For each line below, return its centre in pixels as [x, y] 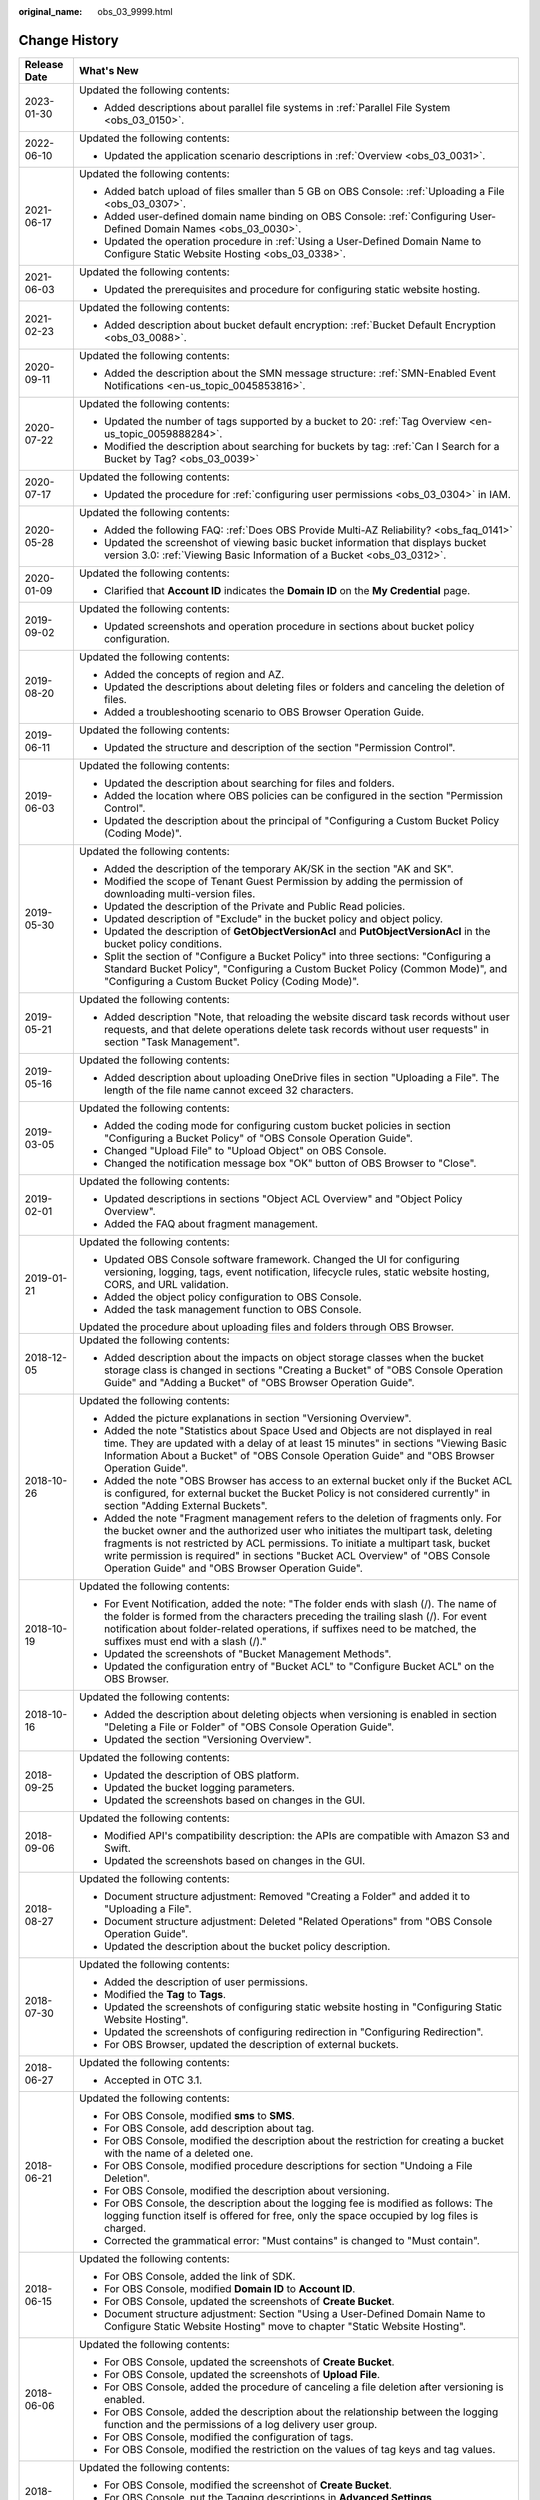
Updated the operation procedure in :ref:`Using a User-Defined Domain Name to [292, 241]
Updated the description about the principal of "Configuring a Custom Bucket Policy [301, 820]
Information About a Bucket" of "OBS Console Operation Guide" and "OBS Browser [299, 1455]
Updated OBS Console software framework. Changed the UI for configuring [281, 1259]
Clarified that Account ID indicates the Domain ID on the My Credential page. [287, 590]
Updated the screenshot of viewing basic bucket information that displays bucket [295, 542]
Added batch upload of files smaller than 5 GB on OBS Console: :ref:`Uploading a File [304, 191]
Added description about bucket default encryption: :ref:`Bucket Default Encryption [300, 325]
